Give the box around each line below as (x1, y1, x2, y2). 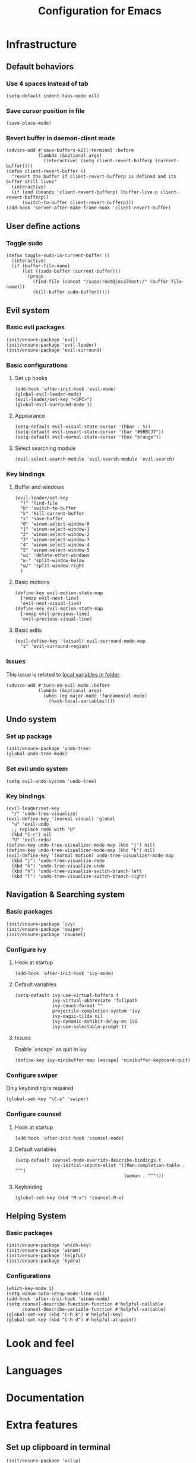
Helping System (6, 1211, 67, 1221)
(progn (27, 273, 44, 280)
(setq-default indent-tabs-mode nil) (6, 92, 100, 99)
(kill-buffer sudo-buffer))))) (32, 289, 110, 295)
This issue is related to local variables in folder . (6, 671, 121, 678)
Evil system (6, 305, 50, 316)
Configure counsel (6, 1110, 61, 1118)
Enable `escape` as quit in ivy (14, 1046, 87, 1053)
